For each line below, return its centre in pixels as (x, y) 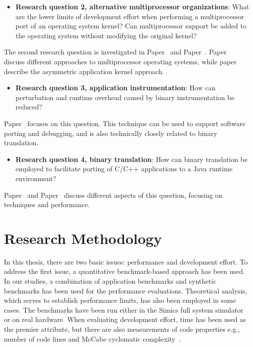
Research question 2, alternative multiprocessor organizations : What (132, 6)
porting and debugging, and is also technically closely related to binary (111, 133)
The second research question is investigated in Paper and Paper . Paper (115, 52)
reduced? (29, 107)
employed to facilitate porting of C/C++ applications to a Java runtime (124, 169)
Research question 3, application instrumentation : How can (115, 88)
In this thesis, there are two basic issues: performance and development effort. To (126, 261)
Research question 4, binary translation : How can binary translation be (131, 159)
